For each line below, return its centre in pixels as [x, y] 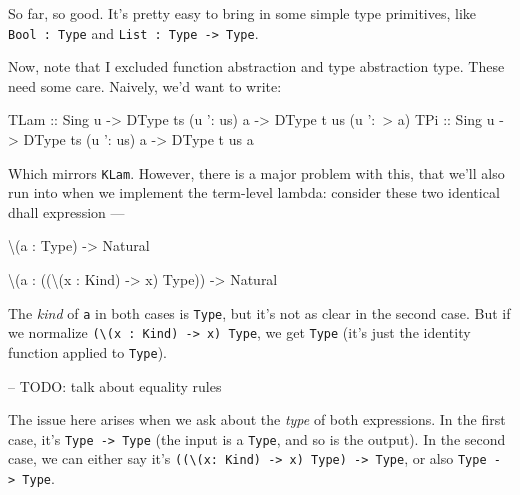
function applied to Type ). [87, 351]
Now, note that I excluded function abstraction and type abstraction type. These [256, 66]
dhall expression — [66, 211]
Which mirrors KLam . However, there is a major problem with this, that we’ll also [256, 172]
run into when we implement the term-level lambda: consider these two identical [254, 192]
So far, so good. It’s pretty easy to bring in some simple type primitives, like [242, 13]
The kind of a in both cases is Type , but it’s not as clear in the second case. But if [259, 312]
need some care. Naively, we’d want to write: [145, 85]
